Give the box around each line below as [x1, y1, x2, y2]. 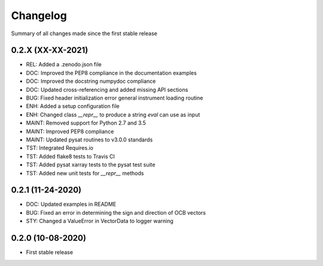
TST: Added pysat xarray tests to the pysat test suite [26, 161, 156, 168]
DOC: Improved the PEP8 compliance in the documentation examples [26, 69, 197, 76]
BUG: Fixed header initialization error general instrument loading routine [26, 94, 203, 101]
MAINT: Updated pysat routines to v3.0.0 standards [26, 136, 153, 143]
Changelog [11, 9, 67, 22]
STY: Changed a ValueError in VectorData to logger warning [26, 218, 173, 225]
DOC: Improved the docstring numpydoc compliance [26, 78, 156, 85]
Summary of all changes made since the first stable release [11, 30, 158, 37]
